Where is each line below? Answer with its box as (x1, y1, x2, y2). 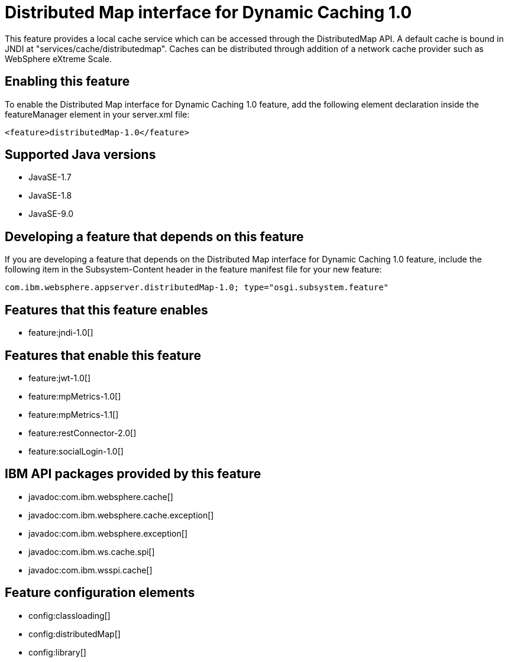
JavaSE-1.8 (28, 190, 72, 201)
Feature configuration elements (5, 585, 195, 601)
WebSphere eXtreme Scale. (5, 53, 112, 64)
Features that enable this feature (5, 348, 201, 363)
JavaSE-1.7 (28, 172, 72, 183)
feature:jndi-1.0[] (28, 327, 93, 338)
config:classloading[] (28, 610, 111, 621)
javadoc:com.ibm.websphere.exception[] (28, 528, 187, 538)
